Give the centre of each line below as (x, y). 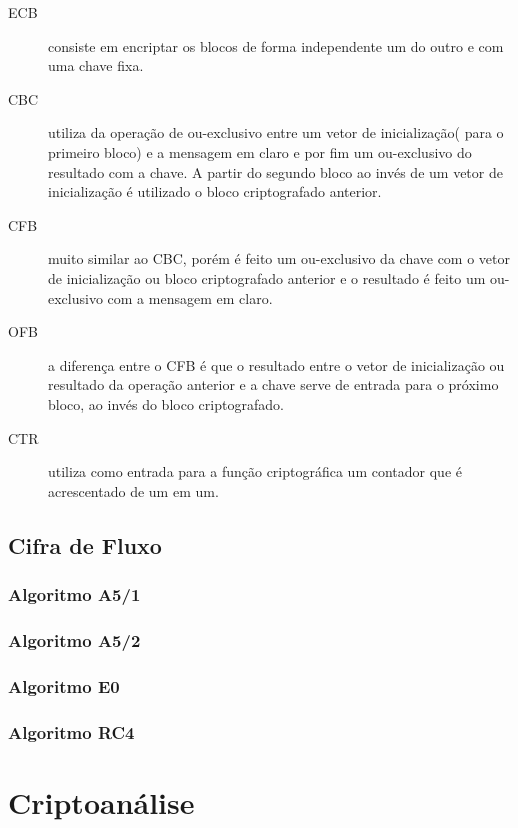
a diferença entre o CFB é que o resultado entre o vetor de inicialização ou (276, 364)
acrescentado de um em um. (133, 490)
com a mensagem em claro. (190, 297)
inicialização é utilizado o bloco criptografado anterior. (215, 191)
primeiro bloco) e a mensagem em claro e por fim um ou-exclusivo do (260, 151)
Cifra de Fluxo (85, 544)
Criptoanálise (101, 801)
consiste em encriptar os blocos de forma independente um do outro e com (276, 45)
